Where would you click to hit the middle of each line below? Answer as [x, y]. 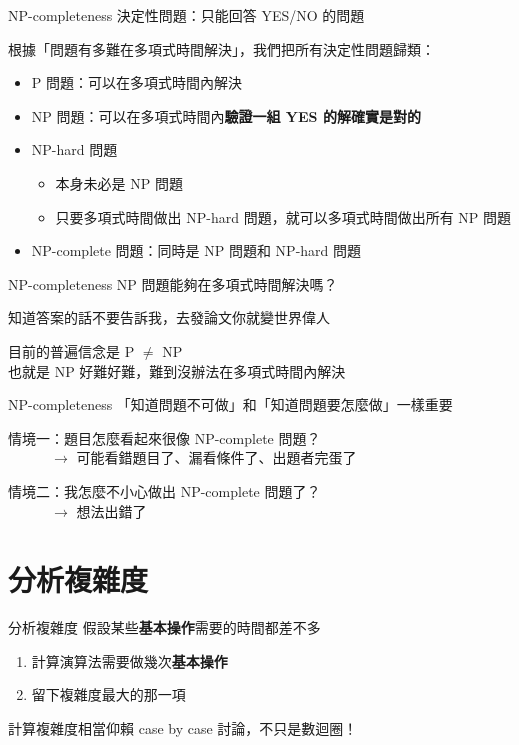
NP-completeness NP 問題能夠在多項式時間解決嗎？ [173, 283]
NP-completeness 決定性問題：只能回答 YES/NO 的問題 [186, 15]
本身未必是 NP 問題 [119, 182]
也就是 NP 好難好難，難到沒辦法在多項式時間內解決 [177, 370]
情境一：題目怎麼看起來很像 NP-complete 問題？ [164, 437]
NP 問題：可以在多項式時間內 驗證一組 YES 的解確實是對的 [226, 115]
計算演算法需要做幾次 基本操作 [129, 660]
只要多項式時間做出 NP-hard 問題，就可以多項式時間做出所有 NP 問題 [283, 216]
